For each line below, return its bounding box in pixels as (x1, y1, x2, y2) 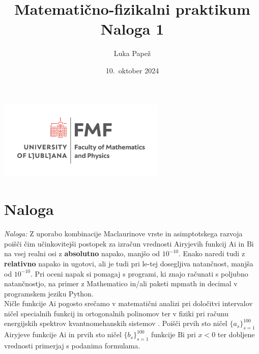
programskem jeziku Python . (4, 288, 94, 298)
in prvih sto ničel (68, 329, 122, 340)
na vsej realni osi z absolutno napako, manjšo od (4, 248, 160, 259)
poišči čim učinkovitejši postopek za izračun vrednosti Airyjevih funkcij (4, 238, 226, 249)
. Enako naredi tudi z (179, 248, 245, 259)
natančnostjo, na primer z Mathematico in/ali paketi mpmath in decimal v (4, 278, 238, 289)
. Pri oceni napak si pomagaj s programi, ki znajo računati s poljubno (31, 268, 248, 279)
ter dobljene (217, 329, 255, 340)
